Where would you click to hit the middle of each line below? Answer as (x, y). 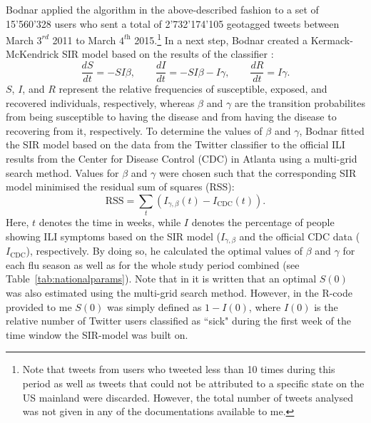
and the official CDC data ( (300, 236)
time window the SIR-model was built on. (97, 334)
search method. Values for (62, 172)
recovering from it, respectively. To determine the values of (134, 130)
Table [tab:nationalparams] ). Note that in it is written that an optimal (161, 279)
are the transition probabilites (300, 102)
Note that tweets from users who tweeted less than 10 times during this (179, 369)
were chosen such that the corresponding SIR (258, 172)
